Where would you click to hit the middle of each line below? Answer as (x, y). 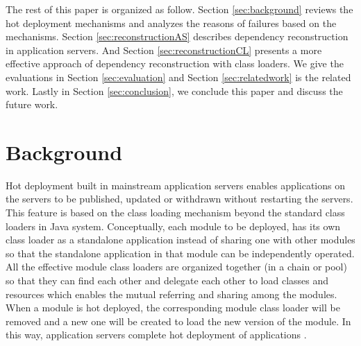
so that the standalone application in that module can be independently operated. (180, 253)
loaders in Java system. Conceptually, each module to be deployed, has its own (173, 226)
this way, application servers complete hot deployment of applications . (156, 335)
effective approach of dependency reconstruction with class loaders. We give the (175, 63)
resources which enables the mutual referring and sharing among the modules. (171, 294)
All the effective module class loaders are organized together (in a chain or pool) (176, 267)
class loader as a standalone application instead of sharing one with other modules (180, 240)
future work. (32, 104)
